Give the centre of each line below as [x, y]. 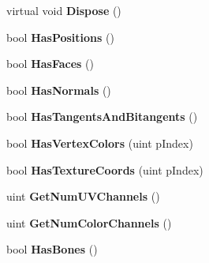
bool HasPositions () [60, 37]
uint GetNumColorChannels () [89, 222]
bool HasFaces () [50, 64]
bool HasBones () [52, 249]
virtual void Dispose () [64, 10]
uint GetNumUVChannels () [83, 196]
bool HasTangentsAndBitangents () [102, 116]
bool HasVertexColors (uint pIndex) [100, 143]
